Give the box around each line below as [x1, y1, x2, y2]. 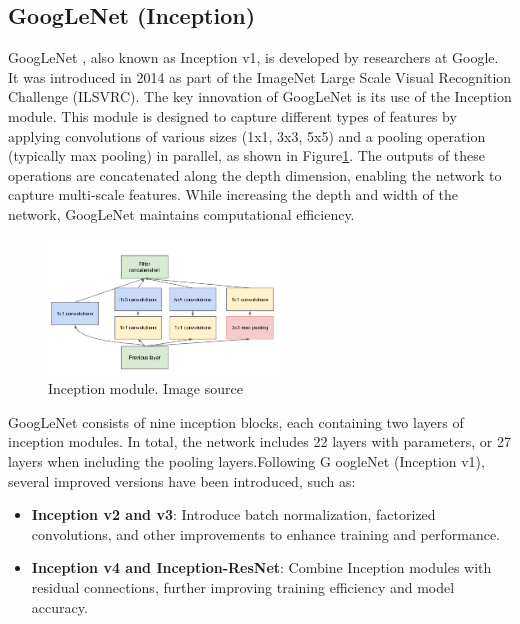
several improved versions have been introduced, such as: [8, 470, 356, 491]
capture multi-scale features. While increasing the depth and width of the [8, 184, 458, 205]
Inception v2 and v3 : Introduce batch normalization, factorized [31, 504, 436, 525]
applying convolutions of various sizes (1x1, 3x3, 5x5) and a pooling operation [8, 125, 486, 146]
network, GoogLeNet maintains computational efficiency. [8, 203, 355, 224]
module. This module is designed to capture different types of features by [8, 105, 457, 126]
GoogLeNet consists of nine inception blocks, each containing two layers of [8, 411, 464, 432]
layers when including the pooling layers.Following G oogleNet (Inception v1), [8, 451, 485, 472]
